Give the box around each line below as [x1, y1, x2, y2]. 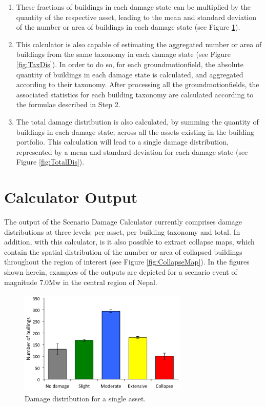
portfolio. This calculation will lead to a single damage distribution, [16, 136, 229, 147]
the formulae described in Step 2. [16, 99, 120, 110]
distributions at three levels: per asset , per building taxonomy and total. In [4, 226, 240, 237]
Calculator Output [4, 187, 138, 208]
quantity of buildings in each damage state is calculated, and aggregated [16, 69, 243, 79]
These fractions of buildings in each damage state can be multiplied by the [16, 2, 251, 12]
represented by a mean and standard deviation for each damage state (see [16, 146, 248, 157]
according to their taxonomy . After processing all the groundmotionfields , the [16, 79, 259, 90]
